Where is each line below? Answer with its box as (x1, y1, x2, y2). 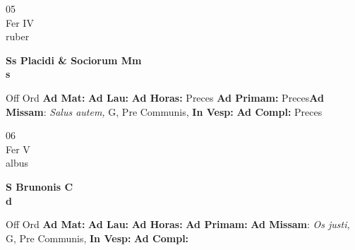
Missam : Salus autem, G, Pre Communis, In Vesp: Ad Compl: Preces (6, 104, 323, 119)
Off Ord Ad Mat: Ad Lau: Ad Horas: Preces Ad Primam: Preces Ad (6, 90, 324, 105)
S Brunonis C (6, 179, 73, 194)
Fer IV (6, 15, 34, 30)
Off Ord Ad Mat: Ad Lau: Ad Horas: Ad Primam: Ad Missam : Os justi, (6, 217, 350, 232)
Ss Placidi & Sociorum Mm (6, 52, 142, 67)
